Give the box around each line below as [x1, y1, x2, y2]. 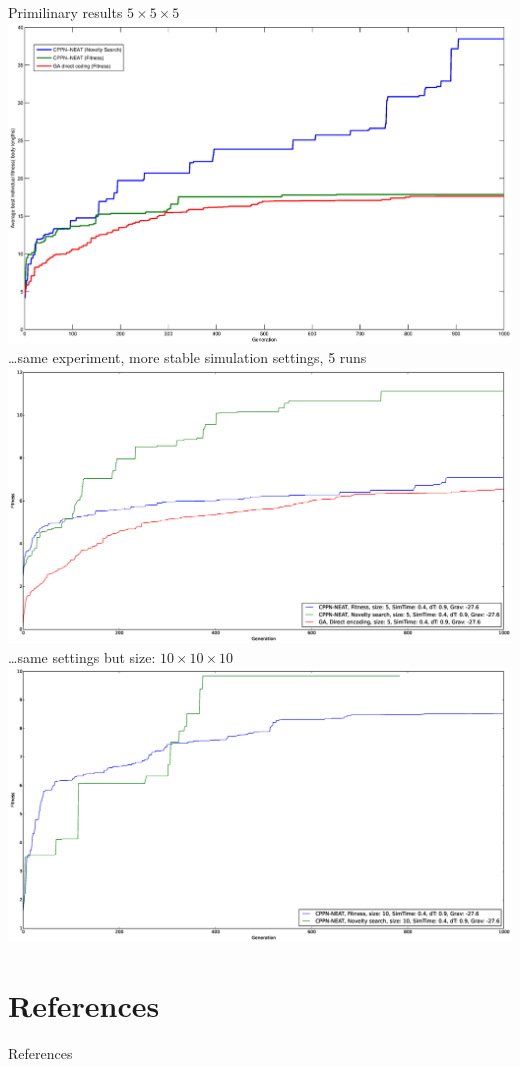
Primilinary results [8, 2, 123, 22]
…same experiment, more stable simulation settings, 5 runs [8, 347, 367, 368]
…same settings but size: [8, 646, 156, 667]
